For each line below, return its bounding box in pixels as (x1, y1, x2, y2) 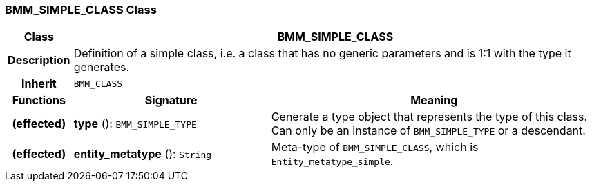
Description (8, 53, 70, 68)
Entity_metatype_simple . (271, 154, 394, 168)
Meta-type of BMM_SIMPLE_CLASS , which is (271, 140, 479, 155)
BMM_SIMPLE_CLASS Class (5, 3, 157, 17)
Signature (144, 93, 198, 108)
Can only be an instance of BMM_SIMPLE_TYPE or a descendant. (271, 124, 586, 138)
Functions (12, 93, 66, 108)
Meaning (410, 93, 458, 108)
